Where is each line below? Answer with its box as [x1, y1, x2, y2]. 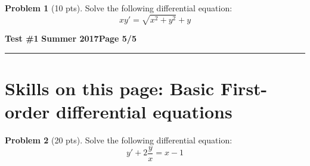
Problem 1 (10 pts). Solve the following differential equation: [5, 2, 232, 14]
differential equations [56, 99, 232, 124]
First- [220, 76, 268, 100]
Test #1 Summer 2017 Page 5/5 [5, 32, 137, 45]
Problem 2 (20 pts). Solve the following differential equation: [5, 134, 232, 146]
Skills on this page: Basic [5, 76, 215, 100]
